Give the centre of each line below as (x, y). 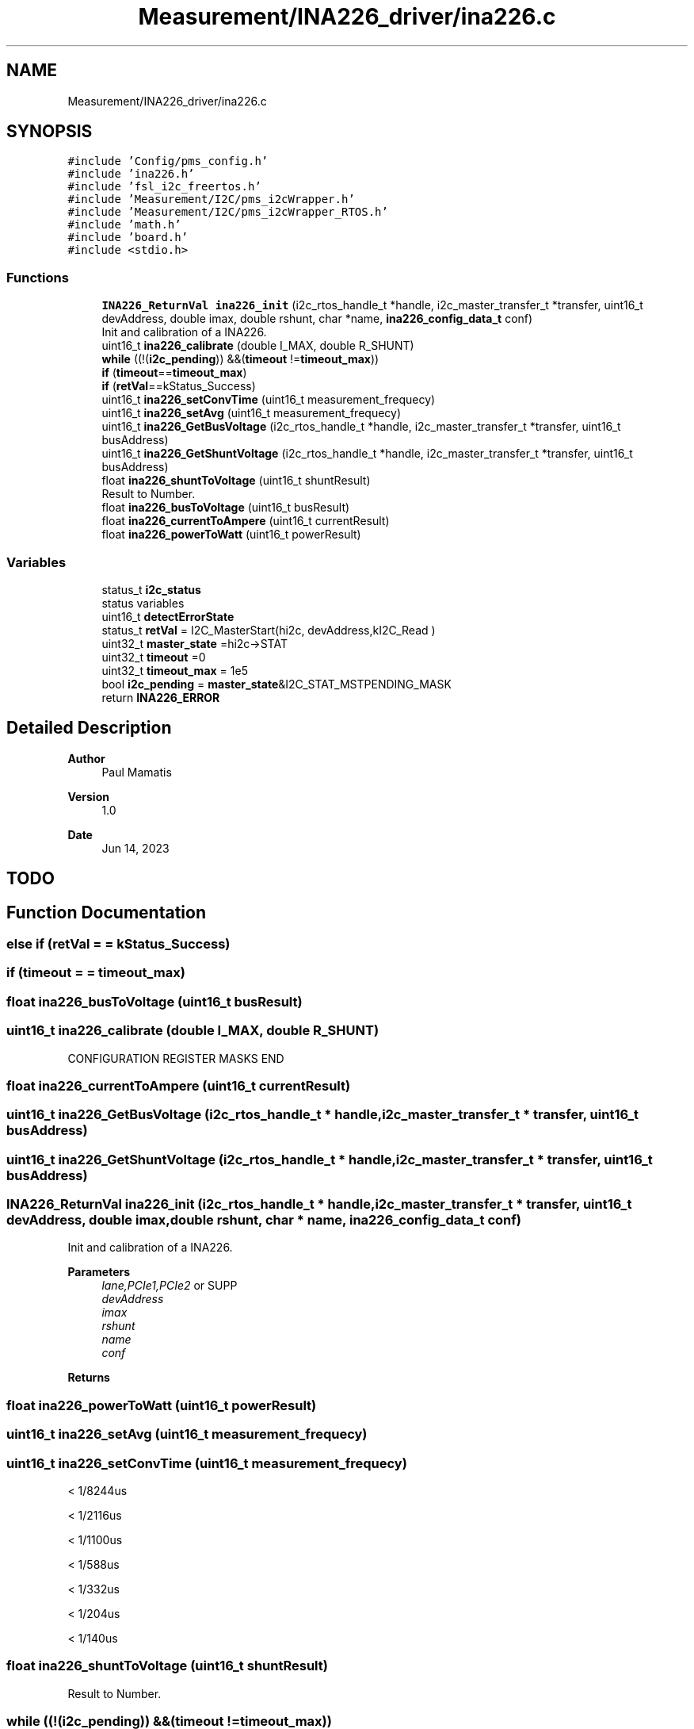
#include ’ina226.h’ (131, 174)
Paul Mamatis (137, 772)
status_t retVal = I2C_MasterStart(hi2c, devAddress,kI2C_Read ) (269, 630)
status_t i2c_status (151, 589)
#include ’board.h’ (128, 238)
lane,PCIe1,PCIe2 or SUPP (170, 1286)
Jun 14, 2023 (135, 848)
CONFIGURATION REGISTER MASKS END (176, 1058)
